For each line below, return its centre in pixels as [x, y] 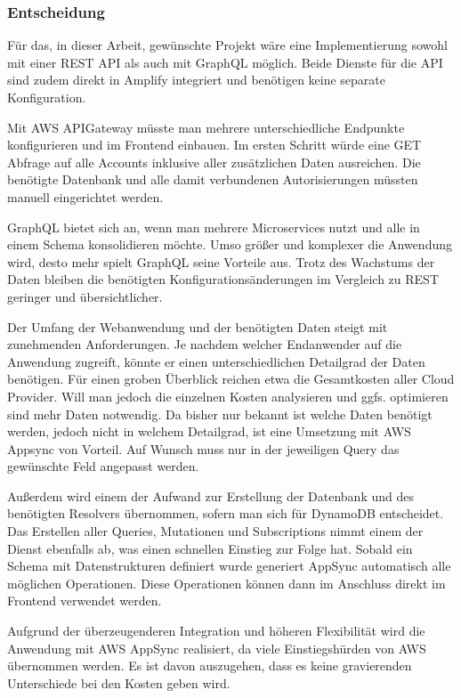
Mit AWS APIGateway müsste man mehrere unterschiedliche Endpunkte [206, 127]
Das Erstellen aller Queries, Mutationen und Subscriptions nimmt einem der [215, 531]
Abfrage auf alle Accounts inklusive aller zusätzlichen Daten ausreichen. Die [214, 162]
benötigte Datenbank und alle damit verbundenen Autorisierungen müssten [213, 179]
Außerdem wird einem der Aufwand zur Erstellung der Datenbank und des [210, 495]
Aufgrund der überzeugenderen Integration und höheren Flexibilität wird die [216, 631]
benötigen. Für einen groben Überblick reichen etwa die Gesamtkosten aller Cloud [231, 379]
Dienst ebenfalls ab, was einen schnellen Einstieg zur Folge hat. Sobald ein [210, 548]
